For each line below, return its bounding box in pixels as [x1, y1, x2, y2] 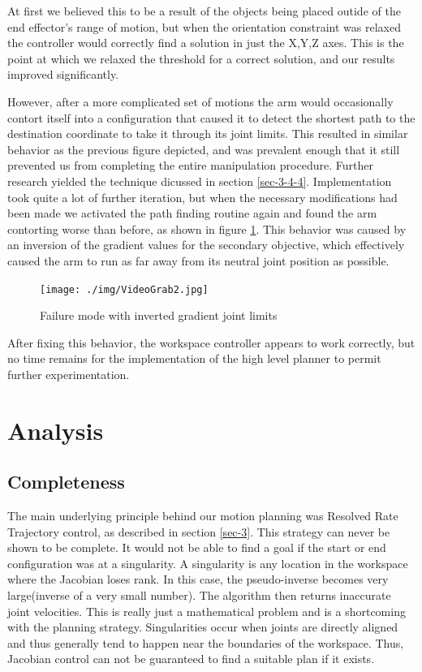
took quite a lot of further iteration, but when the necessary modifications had [7, 188, 398, 205]
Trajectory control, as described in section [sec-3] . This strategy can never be [7, 523, 390, 540]
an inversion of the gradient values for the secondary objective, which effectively [7, 236, 405, 253]
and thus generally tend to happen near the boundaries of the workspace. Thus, [7, 634, 404, 651]
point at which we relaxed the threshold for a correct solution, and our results [7, 50, 395, 67]
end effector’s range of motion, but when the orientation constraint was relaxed [7, 18, 401, 35]
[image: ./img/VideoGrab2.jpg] [40, 283, 209, 295]
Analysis [7, 413, 104, 446]
